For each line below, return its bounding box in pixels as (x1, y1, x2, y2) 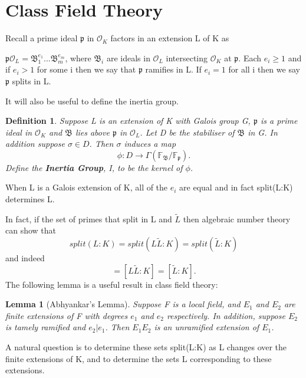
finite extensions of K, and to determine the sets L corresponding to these (5, 352, 272, 364)
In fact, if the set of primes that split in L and (5, 212, 172, 225)
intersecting (166, 51, 208, 64)
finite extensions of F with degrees (5, 309, 128, 321)
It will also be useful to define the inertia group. (5, 94, 179, 107)
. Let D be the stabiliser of (140, 126, 235, 138)
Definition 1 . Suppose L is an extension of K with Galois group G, (5, 114, 251, 127)
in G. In (248, 126, 278, 138)
